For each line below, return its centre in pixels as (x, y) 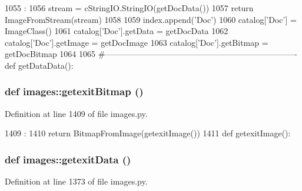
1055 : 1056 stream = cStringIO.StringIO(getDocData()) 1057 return (129, 8)
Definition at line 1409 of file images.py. (76, 113)
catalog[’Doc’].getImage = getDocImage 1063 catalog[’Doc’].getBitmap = (137, 42)
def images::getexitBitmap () (74, 91)
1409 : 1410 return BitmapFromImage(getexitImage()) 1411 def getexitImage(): (148, 133)
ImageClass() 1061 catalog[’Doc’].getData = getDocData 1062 (117, 31)
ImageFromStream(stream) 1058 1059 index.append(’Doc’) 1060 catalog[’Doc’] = (151, 19)
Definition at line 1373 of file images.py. (76, 181)
